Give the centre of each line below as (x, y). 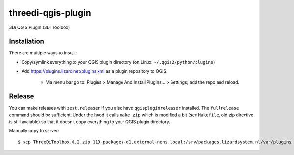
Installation (26, 41)
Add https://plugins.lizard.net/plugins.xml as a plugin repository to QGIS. (94, 71)
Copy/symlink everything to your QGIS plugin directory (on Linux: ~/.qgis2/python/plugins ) (118, 62)
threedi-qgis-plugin (50, 13)
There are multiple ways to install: (43, 53)
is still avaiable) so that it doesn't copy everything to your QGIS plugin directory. (89, 122)
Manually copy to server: (34, 130)
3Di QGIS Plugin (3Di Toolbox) (39, 27)
